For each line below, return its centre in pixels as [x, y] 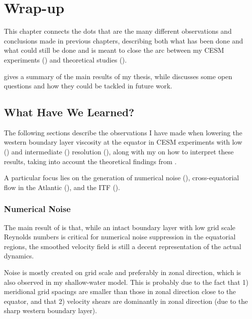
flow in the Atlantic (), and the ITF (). [62, 187]
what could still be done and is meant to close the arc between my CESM [114, 50]
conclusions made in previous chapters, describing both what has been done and [124, 40]
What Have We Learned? [69, 112]
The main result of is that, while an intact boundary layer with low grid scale [120, 227]
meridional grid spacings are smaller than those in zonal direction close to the [120, 291]
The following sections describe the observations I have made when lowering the [123, 132]
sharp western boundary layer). [50, 310]
